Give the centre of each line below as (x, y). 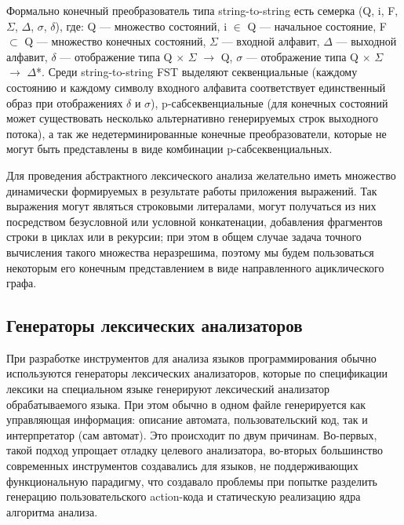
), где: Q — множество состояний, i (141, 26)
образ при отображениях (65, 102)
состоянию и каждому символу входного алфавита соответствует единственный (196, 87)
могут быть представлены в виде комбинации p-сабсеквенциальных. (169, 149)
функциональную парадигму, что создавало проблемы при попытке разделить (192, 481)
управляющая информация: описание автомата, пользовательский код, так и (187, 419)
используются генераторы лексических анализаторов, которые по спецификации (197, 373)
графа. (22, 283)
